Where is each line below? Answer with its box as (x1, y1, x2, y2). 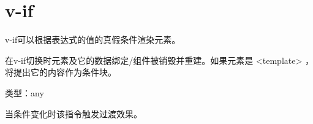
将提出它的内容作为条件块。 (5, 66, 116, 79)
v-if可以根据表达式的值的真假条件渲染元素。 (5, 33, 181, 46)
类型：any (5, 86, 44, 99)
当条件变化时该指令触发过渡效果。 (5, 107, 142, 120)
